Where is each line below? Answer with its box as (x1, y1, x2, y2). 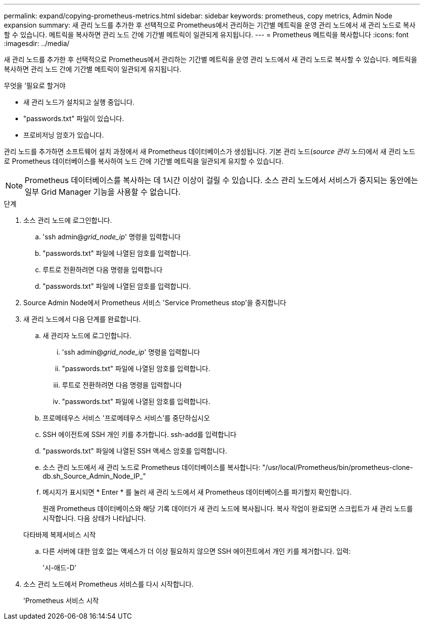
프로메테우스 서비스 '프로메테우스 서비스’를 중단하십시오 (43, 414, 210, 422)
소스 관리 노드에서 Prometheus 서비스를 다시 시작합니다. (23, 580, 194, 588)
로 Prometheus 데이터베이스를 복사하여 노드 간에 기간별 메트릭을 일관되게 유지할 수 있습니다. (4, 157, 284, 165)
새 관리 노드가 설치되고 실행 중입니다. (23, 98, 135, 106)
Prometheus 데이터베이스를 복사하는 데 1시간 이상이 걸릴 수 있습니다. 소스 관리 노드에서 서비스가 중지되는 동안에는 (25, 175, 418, 185)
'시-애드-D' (43, 563, 77, 572)
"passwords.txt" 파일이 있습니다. (23, 114, 124, 123)
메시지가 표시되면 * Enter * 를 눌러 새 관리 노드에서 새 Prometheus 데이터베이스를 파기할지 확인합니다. (43, 488, 352, 496)
